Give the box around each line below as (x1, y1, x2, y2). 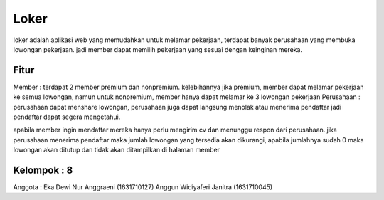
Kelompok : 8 (13, 164, 73, 176)
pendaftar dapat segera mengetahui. (13, 112, 121, 121)
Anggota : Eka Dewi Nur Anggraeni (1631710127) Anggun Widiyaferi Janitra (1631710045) (13, 183, 273, 191)
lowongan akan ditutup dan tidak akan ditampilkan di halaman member (13, 146, 220, 154)
